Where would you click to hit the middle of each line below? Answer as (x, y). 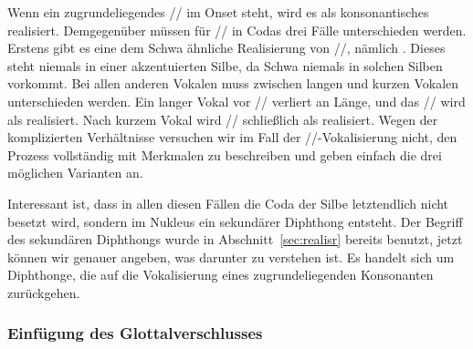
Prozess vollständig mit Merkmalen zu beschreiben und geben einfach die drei (225, 154)
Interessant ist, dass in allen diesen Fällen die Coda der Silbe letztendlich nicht (228, 203)
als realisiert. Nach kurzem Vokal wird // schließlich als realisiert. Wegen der (223, 119)
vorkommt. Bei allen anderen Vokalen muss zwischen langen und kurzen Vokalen (233, 83)
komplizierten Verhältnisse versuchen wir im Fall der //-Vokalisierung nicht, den (232, 137)
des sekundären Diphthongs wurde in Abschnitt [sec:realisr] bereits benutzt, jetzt (235, 239)
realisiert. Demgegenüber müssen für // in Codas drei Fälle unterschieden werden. (237, 30)
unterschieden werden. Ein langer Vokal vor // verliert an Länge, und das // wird (236, 101)
